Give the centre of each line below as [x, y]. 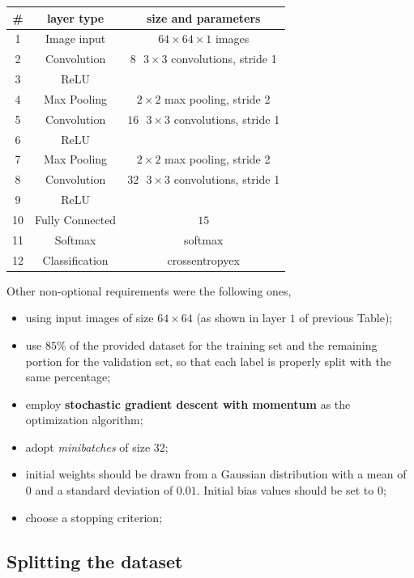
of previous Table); [346, 318]
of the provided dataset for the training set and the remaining [224, 344]
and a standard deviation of [104, 490]
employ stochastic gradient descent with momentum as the [188, 404]
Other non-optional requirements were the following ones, [149, 290]
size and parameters [203, 17]
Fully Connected [76, 219]
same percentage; [68, 377]
